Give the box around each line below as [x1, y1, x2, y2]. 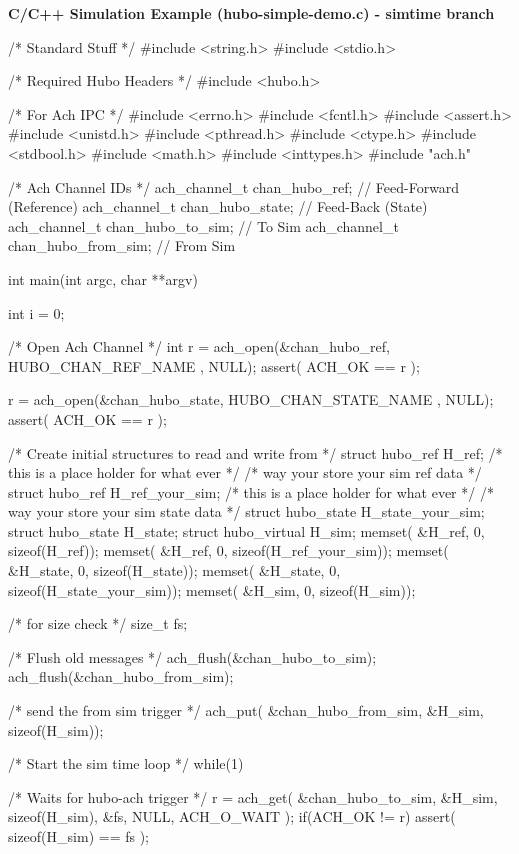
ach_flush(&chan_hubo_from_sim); [8, 666, 234, 687]
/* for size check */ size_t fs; [8, 613, 188, 634]
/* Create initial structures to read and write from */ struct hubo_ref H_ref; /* [8, 442, 503, 463]
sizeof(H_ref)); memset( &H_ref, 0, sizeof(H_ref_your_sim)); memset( [8, 540, 449, 561]
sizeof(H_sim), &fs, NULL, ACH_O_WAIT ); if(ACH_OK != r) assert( [8, 806, 456, 827]
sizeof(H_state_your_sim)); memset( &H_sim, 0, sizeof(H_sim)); [8, 579, 416, 600]
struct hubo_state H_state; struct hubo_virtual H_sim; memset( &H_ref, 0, [8, 520, 485, 541]
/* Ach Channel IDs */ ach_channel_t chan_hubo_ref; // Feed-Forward [8, 176, 460, 197]
